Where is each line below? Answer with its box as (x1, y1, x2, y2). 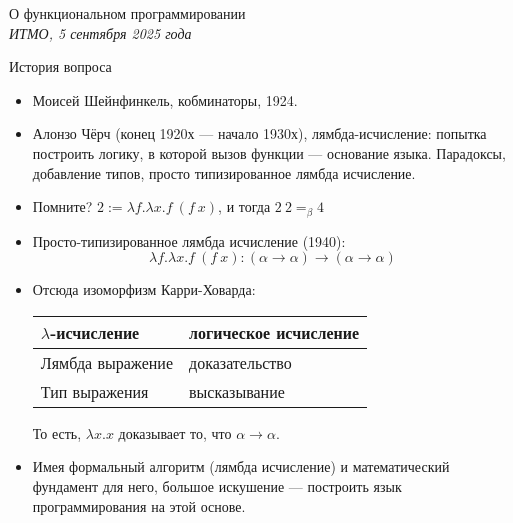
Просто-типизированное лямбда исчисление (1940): (32, 230, 346, 251)
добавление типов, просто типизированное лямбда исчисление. (32, 162, 416, 183)
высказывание (189, 379, 285, 403)
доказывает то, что (118, 422, 232, 443)
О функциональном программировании (9, 3, 246, 23)
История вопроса (9, 56, 112, 77)
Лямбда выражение (40, 350, 174, 374)
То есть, (32, 422, 82, 443)
